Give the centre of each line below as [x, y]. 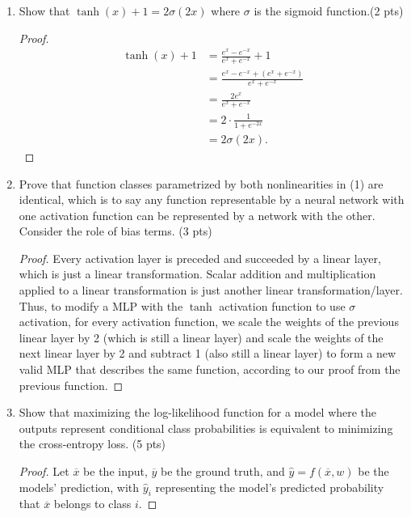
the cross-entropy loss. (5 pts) [92, 444]
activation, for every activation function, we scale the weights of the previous [209, 322]
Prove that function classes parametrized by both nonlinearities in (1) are [201, 183]
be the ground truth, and [223, 471]
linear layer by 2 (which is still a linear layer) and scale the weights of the [201, 337]
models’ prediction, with [79, 487]
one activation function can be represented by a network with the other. [197, 215]
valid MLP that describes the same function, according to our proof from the [210, 369]
